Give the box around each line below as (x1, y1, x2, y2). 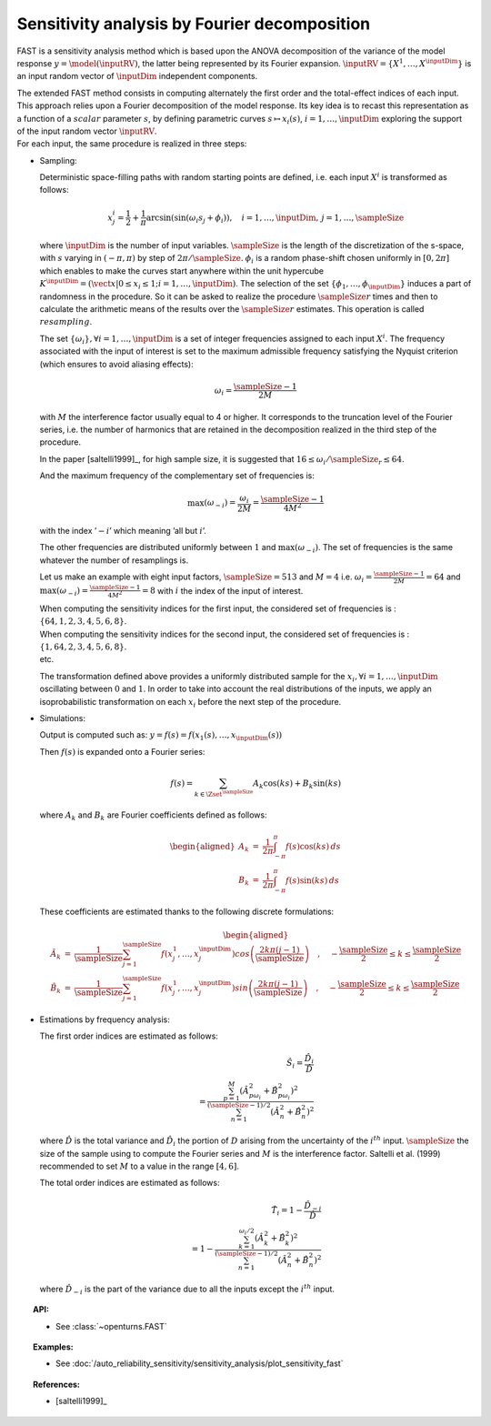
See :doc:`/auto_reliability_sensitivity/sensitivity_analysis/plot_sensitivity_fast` (55, 1358, 344, 1369)
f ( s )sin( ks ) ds (285, 875, 340, 886)
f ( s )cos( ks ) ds (285, 841, 341, 851)
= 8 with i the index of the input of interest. (141, 585, 304, 596)
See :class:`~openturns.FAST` (55, 1321, 167, 1331)
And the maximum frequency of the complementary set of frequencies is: (39, 470, 316, 481)
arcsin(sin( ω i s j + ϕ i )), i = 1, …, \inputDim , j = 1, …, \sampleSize (145, 212, 405, 225)
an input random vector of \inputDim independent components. (16, 71, 258, 82)
